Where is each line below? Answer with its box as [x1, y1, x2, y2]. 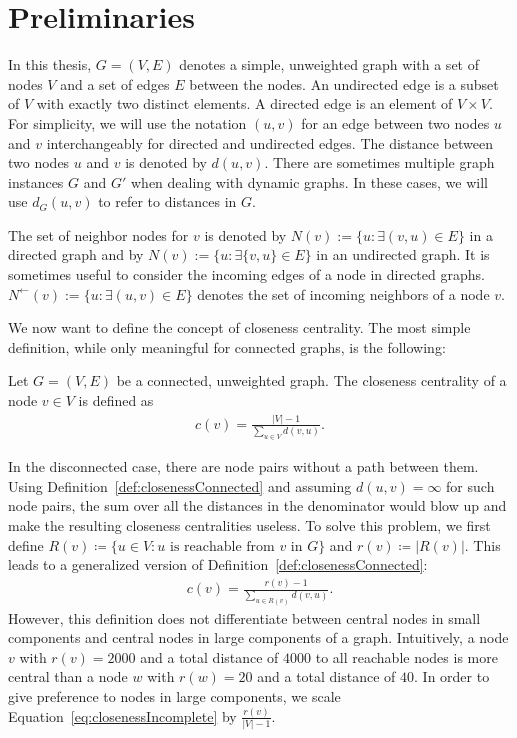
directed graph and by [8, 244, 144, 265]
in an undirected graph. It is [316, 244, 490, 265]
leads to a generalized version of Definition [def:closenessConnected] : [8, 554, 428, 575]
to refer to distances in [98, 191, 237, 212]
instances [8, 171, 64, 192]
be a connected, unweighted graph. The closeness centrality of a [116, 370, 507, 391]
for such [446, 475, 495, 496]
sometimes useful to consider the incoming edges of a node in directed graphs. [8, 264, 485, 285]
